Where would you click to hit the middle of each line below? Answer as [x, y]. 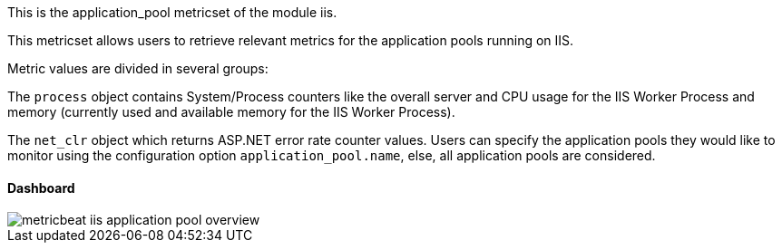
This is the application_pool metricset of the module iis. [172, 12]
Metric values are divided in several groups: [138, 68]
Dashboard [41, 187]
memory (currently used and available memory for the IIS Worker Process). [231, 112]
